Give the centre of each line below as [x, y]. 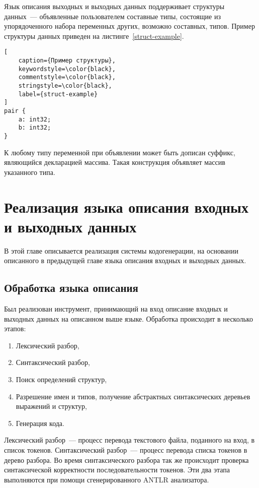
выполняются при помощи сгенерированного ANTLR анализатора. [107, 479]
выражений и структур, [51, 406]
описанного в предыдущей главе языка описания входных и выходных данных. [125, 260]
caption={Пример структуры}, [67, 61]
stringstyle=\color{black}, [65, 86]
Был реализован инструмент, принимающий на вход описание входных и [116, 309]
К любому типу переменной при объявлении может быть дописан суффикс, [120, 152]
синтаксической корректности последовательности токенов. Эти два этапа [117, 470]
